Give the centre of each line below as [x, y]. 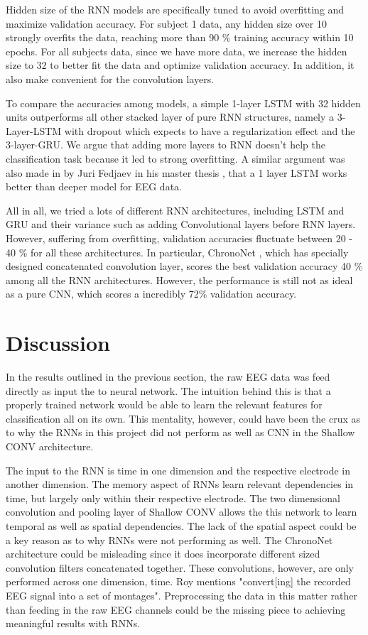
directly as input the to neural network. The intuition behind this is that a [168, 390]
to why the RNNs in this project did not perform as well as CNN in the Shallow [180, 432]
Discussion [58, 343]
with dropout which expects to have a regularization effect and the [210, 130]
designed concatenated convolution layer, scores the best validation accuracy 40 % [184, 266]
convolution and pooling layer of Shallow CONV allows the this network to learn [182, 512]
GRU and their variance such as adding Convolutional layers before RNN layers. [181, 224]
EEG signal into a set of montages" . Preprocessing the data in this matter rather [182, 595]
